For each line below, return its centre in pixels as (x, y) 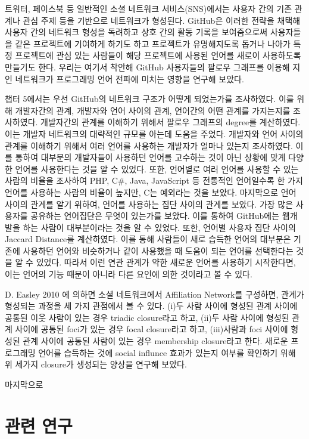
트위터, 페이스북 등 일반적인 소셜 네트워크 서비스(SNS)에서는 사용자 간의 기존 (149, 8)
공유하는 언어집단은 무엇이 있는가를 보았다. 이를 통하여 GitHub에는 (155, 216)
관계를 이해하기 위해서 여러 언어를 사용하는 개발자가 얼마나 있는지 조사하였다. (149, 145)
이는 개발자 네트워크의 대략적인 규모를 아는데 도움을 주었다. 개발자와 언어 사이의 (154, 133)
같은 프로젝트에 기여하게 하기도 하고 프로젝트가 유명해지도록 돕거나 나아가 (153, 43)
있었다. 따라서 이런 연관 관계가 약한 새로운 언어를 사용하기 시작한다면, (166, 262)
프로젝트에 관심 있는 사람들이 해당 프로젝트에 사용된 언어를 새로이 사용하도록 (158, 55)
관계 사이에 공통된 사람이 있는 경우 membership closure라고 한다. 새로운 (155, 341)
